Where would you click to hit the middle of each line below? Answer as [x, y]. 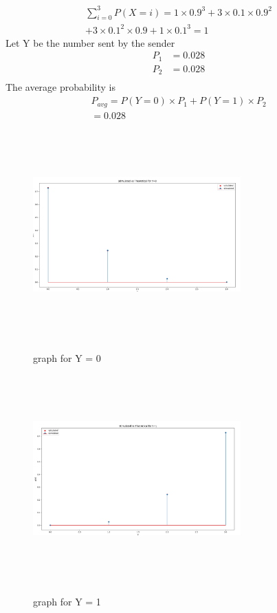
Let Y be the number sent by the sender [90, 42]
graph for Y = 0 [67, 357]
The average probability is [60, 87]
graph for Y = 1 [67, 602]
